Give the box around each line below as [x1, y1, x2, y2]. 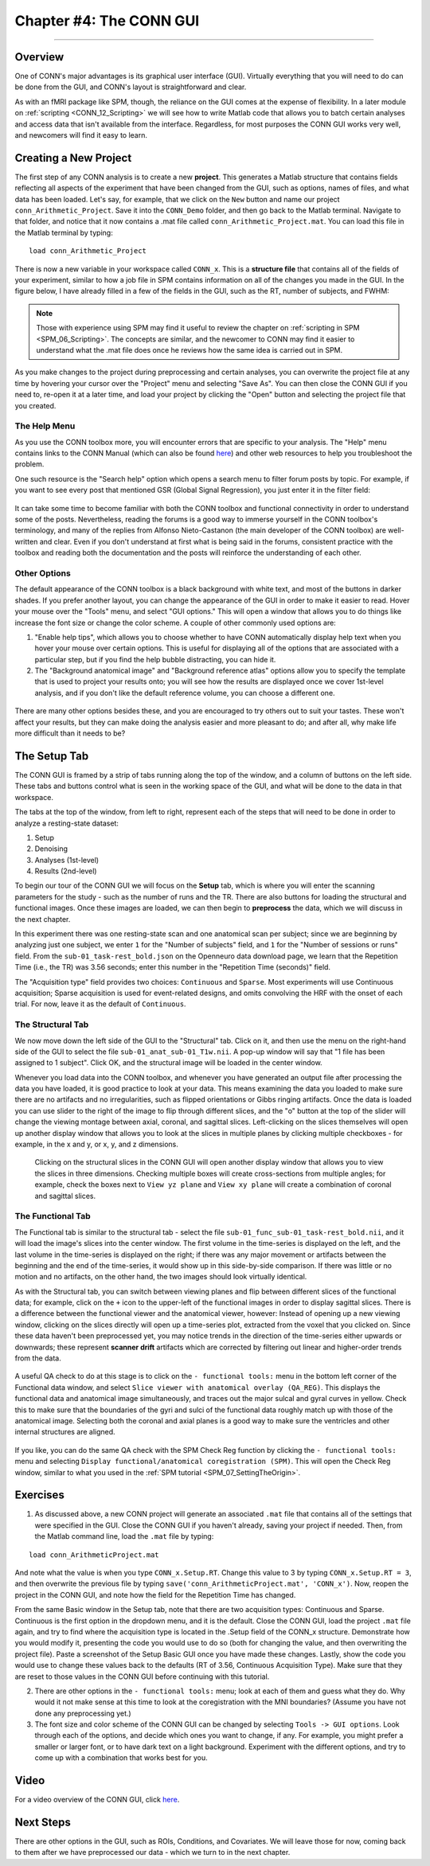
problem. [14, 459, 45, 469]
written [14, 537, 38, 546]
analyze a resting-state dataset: [14, 818, 119, 828]
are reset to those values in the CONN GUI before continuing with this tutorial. [14, 1672, 270, 1681]
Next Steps [14, 1815, 71, 1829]
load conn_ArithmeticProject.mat [29, 1550, 159, 1560]
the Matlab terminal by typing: [14, 228, 113, 237]
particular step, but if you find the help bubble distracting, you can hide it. [34, 654, 276, 664]
